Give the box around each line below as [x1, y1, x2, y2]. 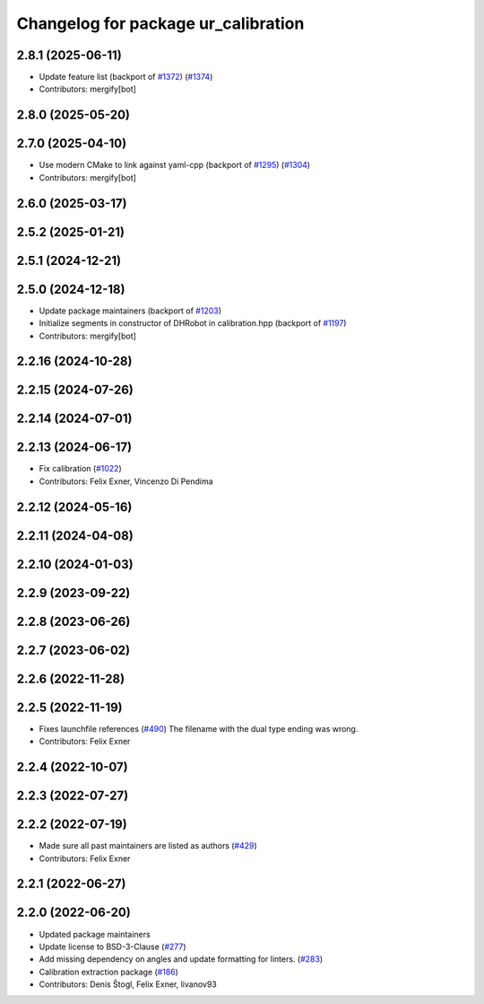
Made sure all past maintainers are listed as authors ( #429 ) [39, 841, 257, 851]
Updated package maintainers [39, 929, 151, 939]
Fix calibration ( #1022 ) [39, 463, 122, 474]
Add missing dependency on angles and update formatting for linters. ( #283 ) [39, 954, 324, 964]
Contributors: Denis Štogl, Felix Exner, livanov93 [39, 979, 217, 990]
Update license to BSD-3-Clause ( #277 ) [39, 941, 187, 952]
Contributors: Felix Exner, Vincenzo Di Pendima [39, 476, 214, 487]
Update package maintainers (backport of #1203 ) [39, 305, 222, 316]
